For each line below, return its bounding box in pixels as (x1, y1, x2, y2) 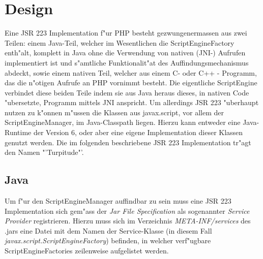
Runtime (5, 127, 32, 138)
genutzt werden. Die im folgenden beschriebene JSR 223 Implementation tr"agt (5, 137, 251, 147)
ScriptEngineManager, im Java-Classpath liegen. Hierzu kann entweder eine (5, 117, 241, 127)
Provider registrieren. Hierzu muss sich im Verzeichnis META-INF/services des (5, 215, 251, 226)
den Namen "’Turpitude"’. (5, 147, 84, 157)
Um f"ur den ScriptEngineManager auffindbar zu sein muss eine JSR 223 (5, 196, 231, 206)
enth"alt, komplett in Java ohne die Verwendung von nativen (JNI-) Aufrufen (5, 47, 246, 58)
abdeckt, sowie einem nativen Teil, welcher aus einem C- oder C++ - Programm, (5, 67, 257, 78)
